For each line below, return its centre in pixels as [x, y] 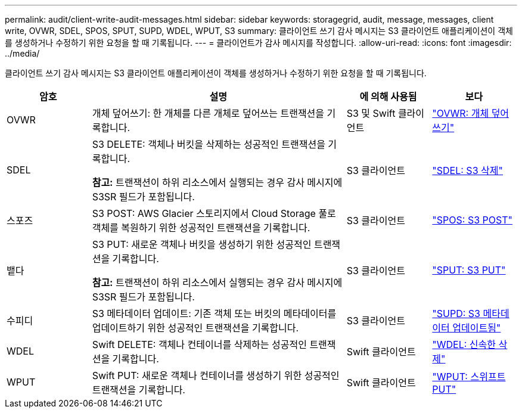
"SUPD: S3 [456, 313]
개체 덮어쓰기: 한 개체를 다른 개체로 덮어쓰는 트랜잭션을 [208, 113]
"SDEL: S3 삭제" [467, 170]
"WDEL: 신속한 [464, 344]
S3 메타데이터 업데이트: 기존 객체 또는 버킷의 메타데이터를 [214, 313]
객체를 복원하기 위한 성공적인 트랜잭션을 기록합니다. [201, 228]
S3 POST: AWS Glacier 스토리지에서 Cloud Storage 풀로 [214, 213]
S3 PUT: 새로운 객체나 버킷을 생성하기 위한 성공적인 [202, 244]
